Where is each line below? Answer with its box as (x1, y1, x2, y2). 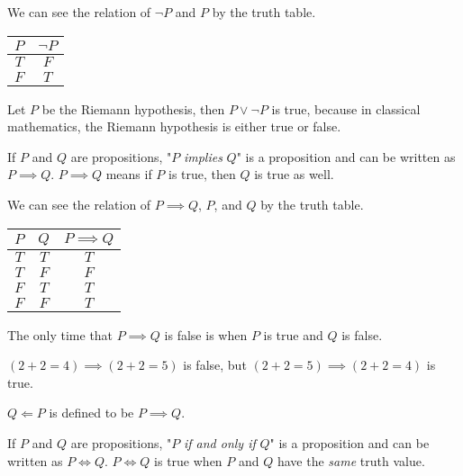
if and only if (183, 433, 256, 452)
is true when (154, 451, 222, 470)
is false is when (164, 325, 248, 344)
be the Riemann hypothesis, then (41, 99, 225, 118)
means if (105, 165, 152, 184)
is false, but (183, 355, 247, 374)
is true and (263, 325, 323, 344)
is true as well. (254, 165, 334, 184)
